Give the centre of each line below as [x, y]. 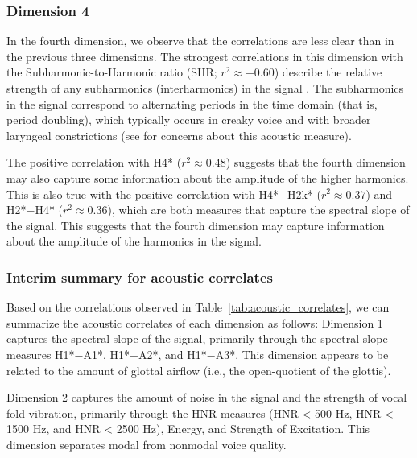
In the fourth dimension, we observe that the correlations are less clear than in [200, 41]
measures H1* [41, 354]
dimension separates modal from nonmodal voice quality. [147, 444]
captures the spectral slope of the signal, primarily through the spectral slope [197, 338]
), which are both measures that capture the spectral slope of [258, 210]
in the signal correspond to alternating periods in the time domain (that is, [192, 103]
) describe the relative [328, 72]
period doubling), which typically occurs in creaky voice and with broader [189, 120]
